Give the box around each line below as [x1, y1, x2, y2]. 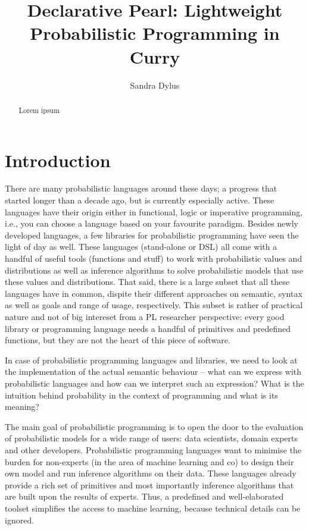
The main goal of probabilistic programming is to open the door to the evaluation [5, 420, 304, 432]
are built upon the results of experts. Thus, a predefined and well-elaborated [5, 490, 284, 503]
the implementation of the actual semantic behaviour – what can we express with [5, 365, 302, 378]
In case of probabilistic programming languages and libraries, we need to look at [5, 353, 298, 366]
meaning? [5, 400, 39, 413]
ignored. [5, 513, 35, 526]
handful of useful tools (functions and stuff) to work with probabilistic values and [5, 252, 302, 265]
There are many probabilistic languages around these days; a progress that [5, 182, 277, 195]
